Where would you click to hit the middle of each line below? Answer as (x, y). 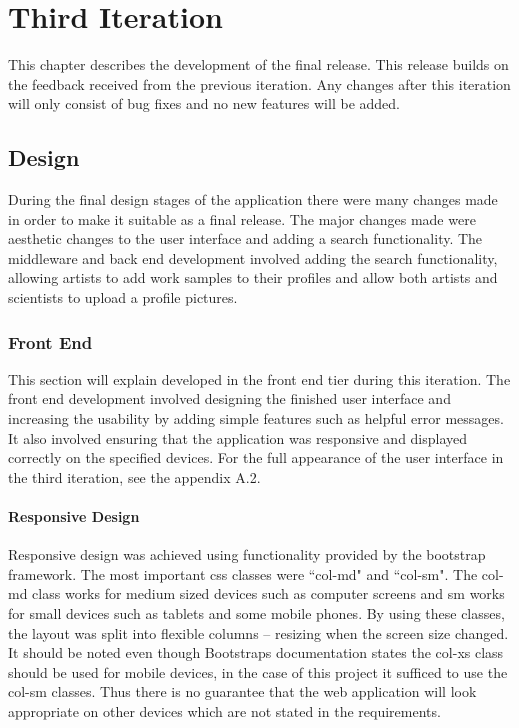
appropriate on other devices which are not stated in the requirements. (224, 711)
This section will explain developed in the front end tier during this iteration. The (259, 378)
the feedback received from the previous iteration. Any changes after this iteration (259, 83)
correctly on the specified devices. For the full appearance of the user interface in (256, 457)
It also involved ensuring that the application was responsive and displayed (238, 437)
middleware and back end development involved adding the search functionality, (253, 257)
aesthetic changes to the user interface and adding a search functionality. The (245, 238)
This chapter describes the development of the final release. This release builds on (258, 64)
